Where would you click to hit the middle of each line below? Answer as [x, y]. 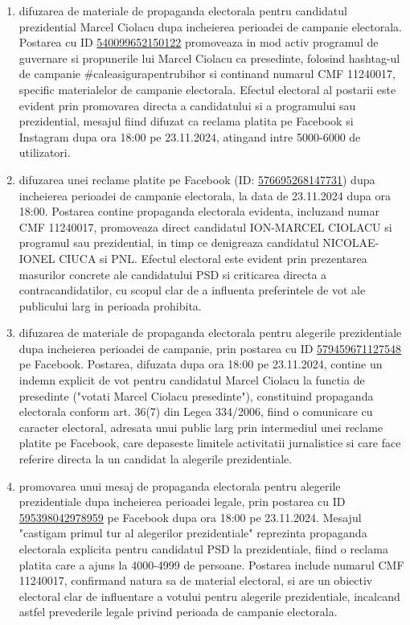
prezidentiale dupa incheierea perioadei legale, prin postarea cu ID [182, 502]
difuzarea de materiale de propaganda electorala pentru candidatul [183, 10]
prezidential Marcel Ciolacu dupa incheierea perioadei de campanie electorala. [210, 26]
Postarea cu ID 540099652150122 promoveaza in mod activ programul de [199, 42]
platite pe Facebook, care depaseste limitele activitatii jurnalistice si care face [210, 443]
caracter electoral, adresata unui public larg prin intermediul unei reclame [201, 427]
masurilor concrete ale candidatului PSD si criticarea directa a [173, 274]
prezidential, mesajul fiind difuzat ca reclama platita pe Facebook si [186, 121]
